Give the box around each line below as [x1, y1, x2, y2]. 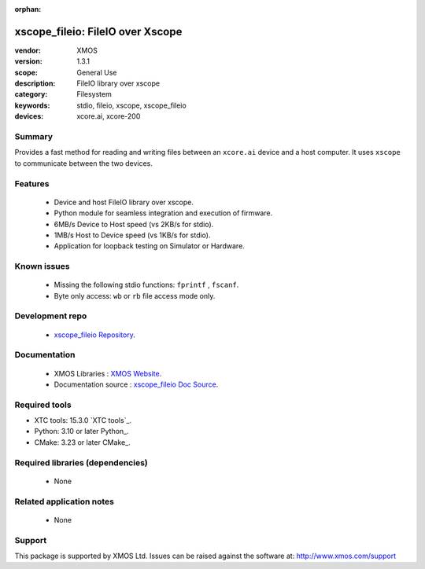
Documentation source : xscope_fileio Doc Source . [54, 380, 219, 389]
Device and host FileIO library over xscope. [54, 197, 194, 207]
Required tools [14, 399, 72, 410]
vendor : [14, 46, 41, 55]
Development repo [14, 310, 87, 321]
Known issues [14, 261, 70, 272]
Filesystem [76, 90, 112, 99]
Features [14, 178, 50, 189]
